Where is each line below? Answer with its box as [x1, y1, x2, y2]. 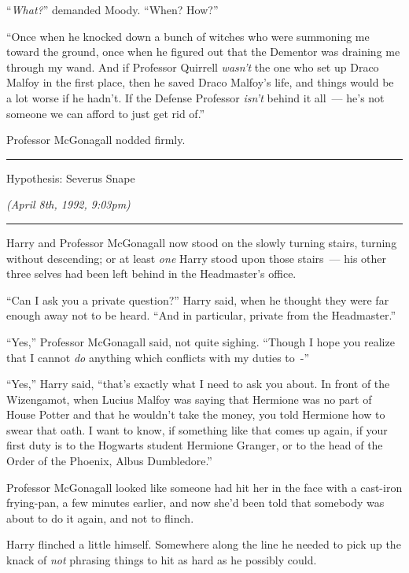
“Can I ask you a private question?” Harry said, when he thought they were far [6, 291, 389, 308]
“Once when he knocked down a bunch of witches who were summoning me [6, 28, 370, 44]
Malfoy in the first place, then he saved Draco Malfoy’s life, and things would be [6, 74, 394, 91]
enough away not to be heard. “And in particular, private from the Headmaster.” [6, 307, 396, 323]
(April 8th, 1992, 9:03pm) [6, 196, 131, 213]
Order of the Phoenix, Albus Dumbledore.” [6, 453, 212, 469]
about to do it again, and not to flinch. [6, 509, 194, 526]
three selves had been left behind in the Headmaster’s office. [6, 265, 297, 282]
